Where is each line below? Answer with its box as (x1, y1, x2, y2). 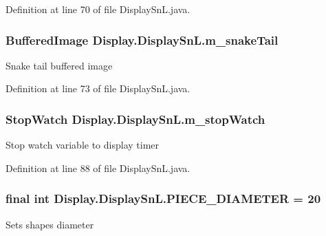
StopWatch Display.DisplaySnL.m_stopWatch (6, 110, 265, 127)
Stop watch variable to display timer (6, 138, 159, 152)
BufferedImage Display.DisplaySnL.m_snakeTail (6, 31, 279, 48)
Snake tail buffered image (6, 58, 113, 72)
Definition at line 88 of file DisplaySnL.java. (6, 160, 191, 175)
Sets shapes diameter (6, 217, 94, 231)
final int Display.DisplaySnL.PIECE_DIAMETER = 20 (6, 190, 321, 207)
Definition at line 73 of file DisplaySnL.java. (6, 81, 191, 96)
